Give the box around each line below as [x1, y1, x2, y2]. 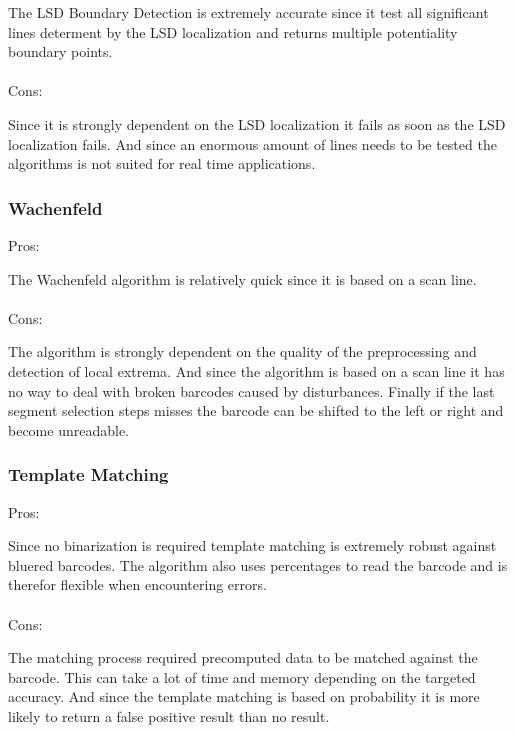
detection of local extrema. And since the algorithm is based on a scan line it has [8, 360, 505, 381]
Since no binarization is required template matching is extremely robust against [8, 535, 497, 556]
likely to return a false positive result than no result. [8, 705, 330, 726]
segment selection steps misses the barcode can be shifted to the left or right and [8, 400, 504, 421]
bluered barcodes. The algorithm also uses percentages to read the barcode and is [8, 554, 508, 575]
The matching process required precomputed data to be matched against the [8, 647, 478, 668]
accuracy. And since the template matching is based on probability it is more [8, 686, 480, 707]
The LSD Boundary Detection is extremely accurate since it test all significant [8, 2, 489, 22]
